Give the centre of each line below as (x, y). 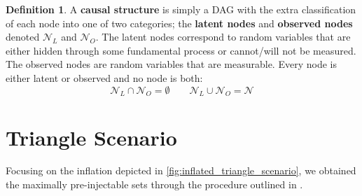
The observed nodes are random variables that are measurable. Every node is (171, 64)
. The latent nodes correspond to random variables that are (223, 37)
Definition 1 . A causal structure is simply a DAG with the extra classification (181, 9)
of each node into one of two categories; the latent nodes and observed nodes (179, 23)
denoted (23, 37)
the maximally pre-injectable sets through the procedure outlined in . (154, 184)
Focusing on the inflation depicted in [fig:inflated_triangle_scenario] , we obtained (181, 170)
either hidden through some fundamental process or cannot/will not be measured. (181, 50)
